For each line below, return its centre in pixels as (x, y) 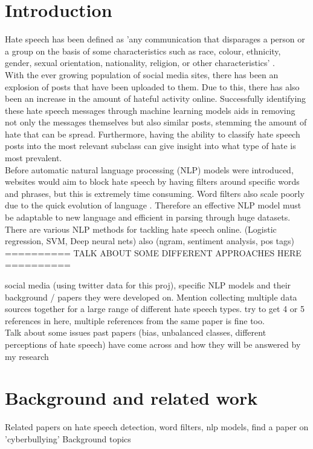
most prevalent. (34, 158)
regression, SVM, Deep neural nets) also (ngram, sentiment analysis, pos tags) (150, 241)
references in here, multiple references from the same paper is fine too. (135, 320)
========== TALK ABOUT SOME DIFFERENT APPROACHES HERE (153, 252)
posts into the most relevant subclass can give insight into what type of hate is (150, 146)
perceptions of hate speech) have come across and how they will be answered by (153, 344)
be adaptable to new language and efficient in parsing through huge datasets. (148, 217)
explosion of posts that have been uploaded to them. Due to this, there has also (152, 86)
